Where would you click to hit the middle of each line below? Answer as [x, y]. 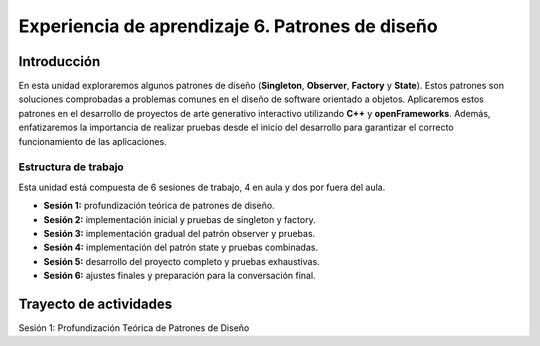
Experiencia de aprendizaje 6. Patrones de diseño [228, 26]
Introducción [59, 61]
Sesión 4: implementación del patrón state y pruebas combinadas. [181, 247]
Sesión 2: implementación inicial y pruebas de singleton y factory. [179, 219]
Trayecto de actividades [95, 303]
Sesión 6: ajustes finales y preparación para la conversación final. [179, 276]
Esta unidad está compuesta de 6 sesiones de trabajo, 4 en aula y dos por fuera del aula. [202, 187]
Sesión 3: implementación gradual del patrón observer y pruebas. [179, 233]
